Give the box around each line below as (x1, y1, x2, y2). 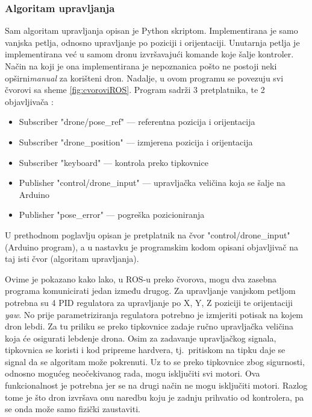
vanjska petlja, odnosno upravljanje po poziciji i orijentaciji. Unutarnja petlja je (5, 36, 300, 48)
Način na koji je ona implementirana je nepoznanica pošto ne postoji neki (5, 60, 277, 72)
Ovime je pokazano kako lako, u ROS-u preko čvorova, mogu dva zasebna (5, 272, 277, 285)
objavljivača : (5, 95, 54, 107)
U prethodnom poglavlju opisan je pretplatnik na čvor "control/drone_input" (5, 228, 290, 241)
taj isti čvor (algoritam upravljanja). (5, 252, 139, 265)
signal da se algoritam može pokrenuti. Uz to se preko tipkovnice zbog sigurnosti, (5, 355, 305, 368)
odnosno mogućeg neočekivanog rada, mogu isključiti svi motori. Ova (5, 367, 260, 380)
